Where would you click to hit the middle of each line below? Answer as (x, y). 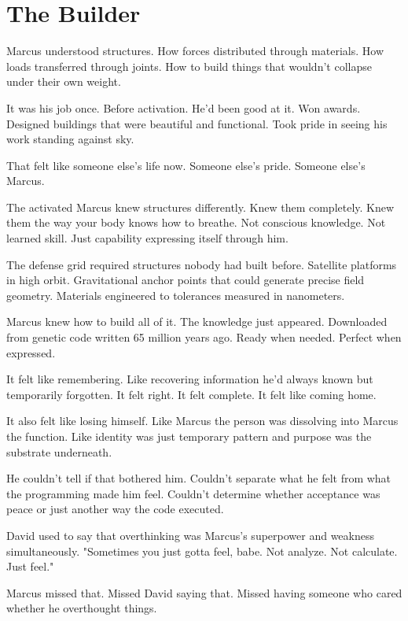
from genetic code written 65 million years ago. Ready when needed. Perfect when (204, 337)
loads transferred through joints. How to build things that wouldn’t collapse (189, 66)
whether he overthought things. (82, 608)
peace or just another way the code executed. (115, 509)
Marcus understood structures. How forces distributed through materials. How (195, 51)
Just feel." (30, 566)
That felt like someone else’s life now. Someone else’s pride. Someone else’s (186, 165)
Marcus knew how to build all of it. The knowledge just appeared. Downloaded (197, 322)
